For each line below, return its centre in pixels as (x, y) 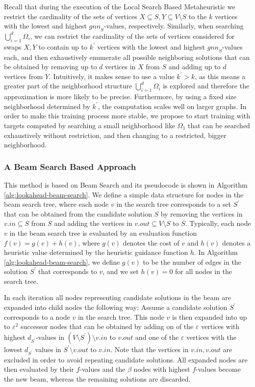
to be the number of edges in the (192, 262)
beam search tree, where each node (56, 204)
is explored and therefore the (206, 86)
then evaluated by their (39, 369)
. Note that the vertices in (150, 349)
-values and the (102, 369)
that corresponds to (68, 271)
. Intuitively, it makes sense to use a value (112, 76)
